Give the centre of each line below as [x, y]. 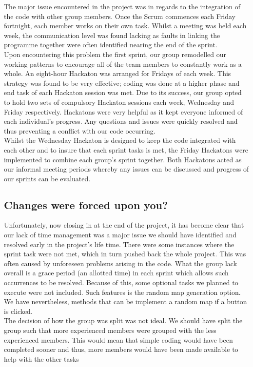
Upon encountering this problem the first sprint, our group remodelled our [115, 54]
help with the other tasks [41, 358]
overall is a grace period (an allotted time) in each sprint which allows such [116, 273]
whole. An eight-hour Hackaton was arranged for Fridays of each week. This [117, 73]
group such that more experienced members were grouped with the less [110, 330]
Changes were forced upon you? [86, 204]
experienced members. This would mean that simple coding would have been [118, 339]
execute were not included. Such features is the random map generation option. [122, 292]
